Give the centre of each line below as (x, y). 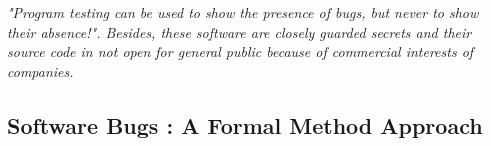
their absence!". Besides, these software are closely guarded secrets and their (239, 31)
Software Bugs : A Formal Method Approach (245, 124)
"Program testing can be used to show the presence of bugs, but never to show (243, 12)
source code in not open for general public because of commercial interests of (240, 51)
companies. (40, 70)
